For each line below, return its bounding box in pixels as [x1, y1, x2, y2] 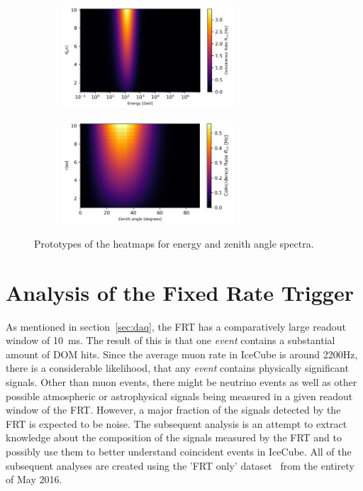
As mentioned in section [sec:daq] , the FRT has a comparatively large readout [6, 319, 346, 333]
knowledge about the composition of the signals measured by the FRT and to [6, 430, 342, 445]
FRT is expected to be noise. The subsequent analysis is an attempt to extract [6, 416, 347, 431]
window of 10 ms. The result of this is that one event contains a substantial [6, 333, 335, 348]
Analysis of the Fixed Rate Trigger [6, 277, 354, 307]
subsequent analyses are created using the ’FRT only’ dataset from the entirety [6, 458, 354, 473]
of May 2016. [6, 472, 62, 487]
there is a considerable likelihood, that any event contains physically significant [6, 360, 349, 375]
